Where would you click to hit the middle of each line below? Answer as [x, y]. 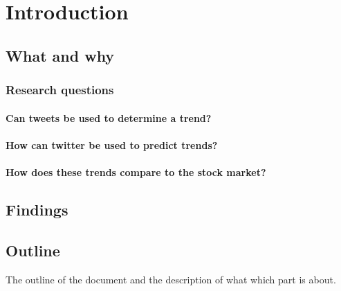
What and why [60, 55]
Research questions [60, 90]
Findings [37, 209]
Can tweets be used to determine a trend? [109, 117]
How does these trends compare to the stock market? [136, 171]
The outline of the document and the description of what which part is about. [171, 279]
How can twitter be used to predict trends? [112, 144]
